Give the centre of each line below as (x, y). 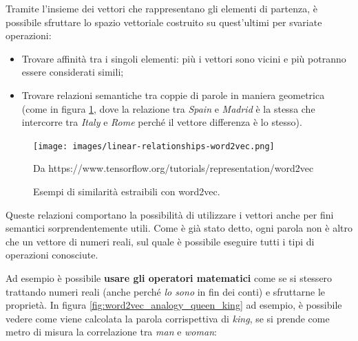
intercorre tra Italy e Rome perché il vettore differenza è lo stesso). (162, 122)
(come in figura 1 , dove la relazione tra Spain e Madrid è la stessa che (168, 108)
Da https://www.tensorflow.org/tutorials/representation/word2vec (173, 168)
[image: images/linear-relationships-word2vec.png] (154, 146)
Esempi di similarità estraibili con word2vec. (127, 191)
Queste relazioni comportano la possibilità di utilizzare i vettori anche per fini (170, 214)
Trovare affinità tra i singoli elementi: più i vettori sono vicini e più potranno (184, 58)
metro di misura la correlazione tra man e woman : (111, 332)
